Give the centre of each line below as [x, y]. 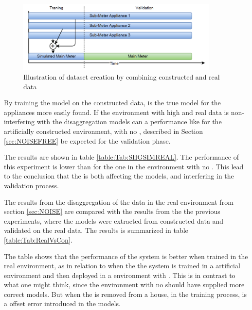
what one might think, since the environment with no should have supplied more [124, 285]
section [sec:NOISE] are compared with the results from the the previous [112, 211]
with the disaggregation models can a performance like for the [129, 122]
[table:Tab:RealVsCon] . [38, 239]
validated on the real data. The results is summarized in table [96, 230]
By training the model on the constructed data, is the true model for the [112, 103]
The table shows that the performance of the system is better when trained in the [126, 256]
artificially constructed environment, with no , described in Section [104, 131]
